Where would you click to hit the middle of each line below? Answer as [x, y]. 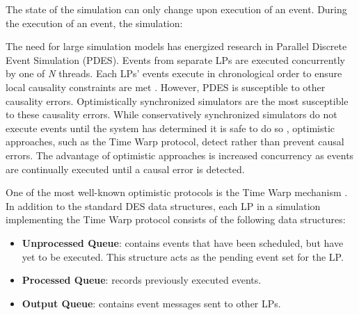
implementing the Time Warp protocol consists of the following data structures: [176, 219]
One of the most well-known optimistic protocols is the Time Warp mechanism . [177, 192]
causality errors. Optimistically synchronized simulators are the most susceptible [177, 100]
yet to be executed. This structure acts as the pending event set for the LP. [183, 256]
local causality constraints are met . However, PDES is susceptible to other [166, 87]
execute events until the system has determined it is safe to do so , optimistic [170, 128]
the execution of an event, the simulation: [94, 23]
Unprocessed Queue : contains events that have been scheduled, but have [183, 242]
